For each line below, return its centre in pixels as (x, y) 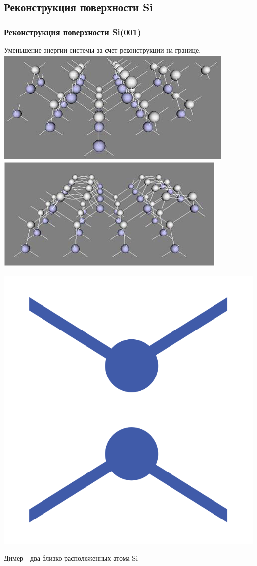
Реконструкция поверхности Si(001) (73, 31)
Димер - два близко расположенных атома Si (71, 558)
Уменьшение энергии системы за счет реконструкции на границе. (103, 50)
